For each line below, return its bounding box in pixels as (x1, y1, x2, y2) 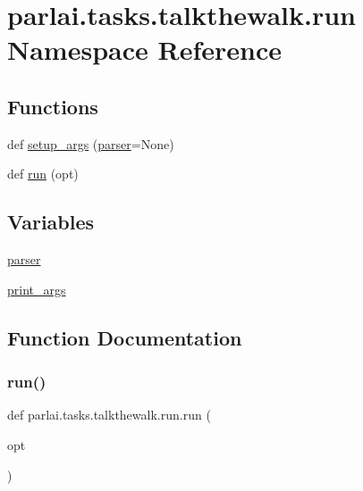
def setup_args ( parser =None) (7, 134, 174, 153)
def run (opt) (7, 164, 79, 183)
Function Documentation (7, 323, 242, 351)
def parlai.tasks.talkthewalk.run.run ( (7, 405, 211, 424)
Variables (7, 208, 95, 236)
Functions (7, 92, 98, 120)
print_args (7, 279, 66, 298)
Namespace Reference (7, 31, 282, 68)
